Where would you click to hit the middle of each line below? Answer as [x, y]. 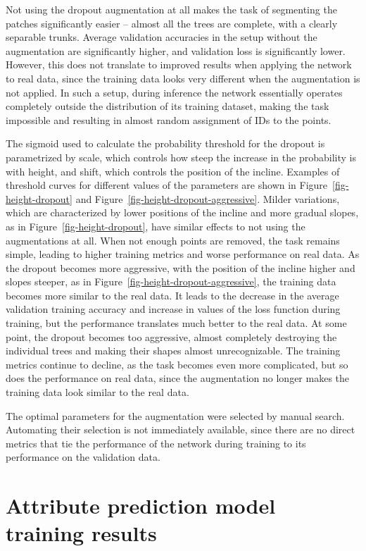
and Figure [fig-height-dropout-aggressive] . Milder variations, [208, 198]
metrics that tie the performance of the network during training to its [156, 443]
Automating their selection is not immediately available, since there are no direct [181, 429]
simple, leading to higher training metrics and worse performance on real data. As [183, 254]
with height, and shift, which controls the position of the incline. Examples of [173, 171]
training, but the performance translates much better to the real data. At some [176, 323]
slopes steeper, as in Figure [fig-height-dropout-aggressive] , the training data [171, 281]
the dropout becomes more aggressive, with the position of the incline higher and [181, 267]
